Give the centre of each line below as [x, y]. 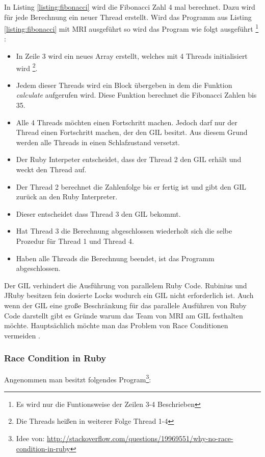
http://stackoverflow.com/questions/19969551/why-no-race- [140, 438]
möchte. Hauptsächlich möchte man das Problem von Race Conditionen [116, 325]
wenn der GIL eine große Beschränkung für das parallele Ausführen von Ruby [125, 305]
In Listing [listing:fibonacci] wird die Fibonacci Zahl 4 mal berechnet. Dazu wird [130, 7]
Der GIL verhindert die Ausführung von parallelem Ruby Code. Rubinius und [126, 285]
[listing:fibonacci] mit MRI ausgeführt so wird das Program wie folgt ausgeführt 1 [131, 28]
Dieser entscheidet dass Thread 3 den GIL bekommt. [98, 213]
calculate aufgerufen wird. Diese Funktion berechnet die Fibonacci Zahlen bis [136, 95]
